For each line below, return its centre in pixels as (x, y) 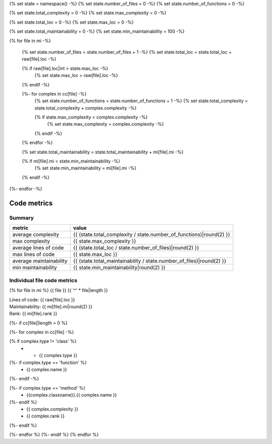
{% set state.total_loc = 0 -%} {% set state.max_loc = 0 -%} (72, 22)
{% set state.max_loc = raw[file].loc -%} (76, 75)
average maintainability (40, 261)
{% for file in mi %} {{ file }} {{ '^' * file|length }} (59, 290)
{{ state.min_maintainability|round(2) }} (119, 268)
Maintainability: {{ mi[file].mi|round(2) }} (51, 306)
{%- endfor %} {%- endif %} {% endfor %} (54, 434)
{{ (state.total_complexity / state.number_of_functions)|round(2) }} (152, 235)
